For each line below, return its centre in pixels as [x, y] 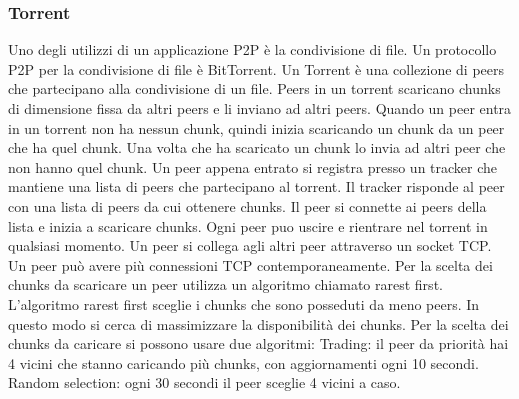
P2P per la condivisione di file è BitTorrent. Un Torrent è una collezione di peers [256, 68]
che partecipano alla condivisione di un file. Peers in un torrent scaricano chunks [254, 88]
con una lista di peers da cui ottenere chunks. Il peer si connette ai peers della [247, 205]
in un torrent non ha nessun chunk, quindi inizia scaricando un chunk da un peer [256, 127]
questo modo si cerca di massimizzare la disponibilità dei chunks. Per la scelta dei [258, 323]
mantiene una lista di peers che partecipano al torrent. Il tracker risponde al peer [256, 186]
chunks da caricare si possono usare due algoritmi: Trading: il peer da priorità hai [258, 343]
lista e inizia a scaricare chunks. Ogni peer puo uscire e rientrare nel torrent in [248, 225]
